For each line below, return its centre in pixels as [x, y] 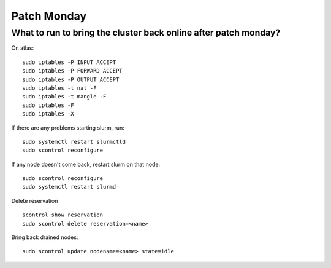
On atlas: [23, 48]
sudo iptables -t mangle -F [64, 97]
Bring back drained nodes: [45, 237]
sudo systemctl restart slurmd [69, 187]
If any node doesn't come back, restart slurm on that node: [86, 164]
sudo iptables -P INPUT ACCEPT [69, 62]
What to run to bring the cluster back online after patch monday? [146, 33]
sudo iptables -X [48, 114]
